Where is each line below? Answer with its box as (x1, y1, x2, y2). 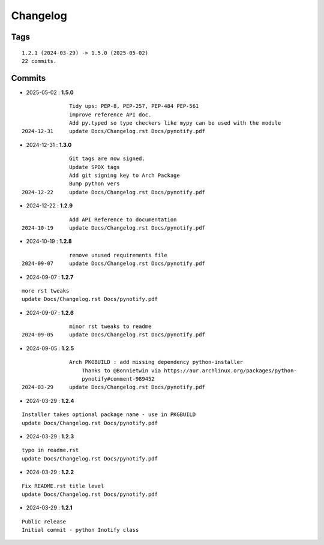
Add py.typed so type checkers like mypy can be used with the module (69, 120, 281, 127)
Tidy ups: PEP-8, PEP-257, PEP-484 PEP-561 (69, 103, 199, 110)
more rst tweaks (22, 287, 70, 294)
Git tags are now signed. (69, 155, 145, 162)
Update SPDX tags (69, 164, 120, 170)
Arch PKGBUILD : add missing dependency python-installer (69, 359, 244, 366)
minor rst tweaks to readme (69, 323, 152, 330)
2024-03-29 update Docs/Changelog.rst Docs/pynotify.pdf (22, 384, 205, 391)
